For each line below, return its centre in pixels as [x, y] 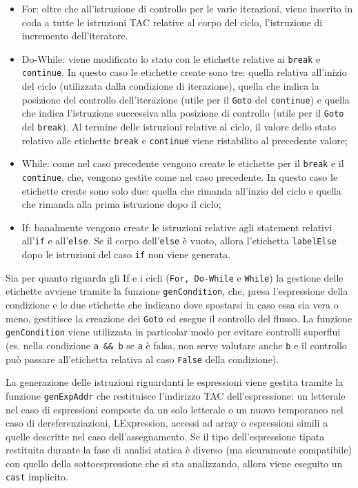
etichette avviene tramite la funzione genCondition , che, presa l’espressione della [177, 291]
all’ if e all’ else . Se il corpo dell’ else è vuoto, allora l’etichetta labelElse [179, 241]
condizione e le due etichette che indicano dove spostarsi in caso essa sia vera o [172, 305]
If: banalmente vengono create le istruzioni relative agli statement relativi [177, 227]
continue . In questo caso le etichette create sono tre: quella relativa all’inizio [184, 72]
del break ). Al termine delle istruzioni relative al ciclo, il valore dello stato [179, 126]
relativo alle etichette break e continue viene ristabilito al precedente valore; [185, 140]
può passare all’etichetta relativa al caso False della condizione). [142, 359]
